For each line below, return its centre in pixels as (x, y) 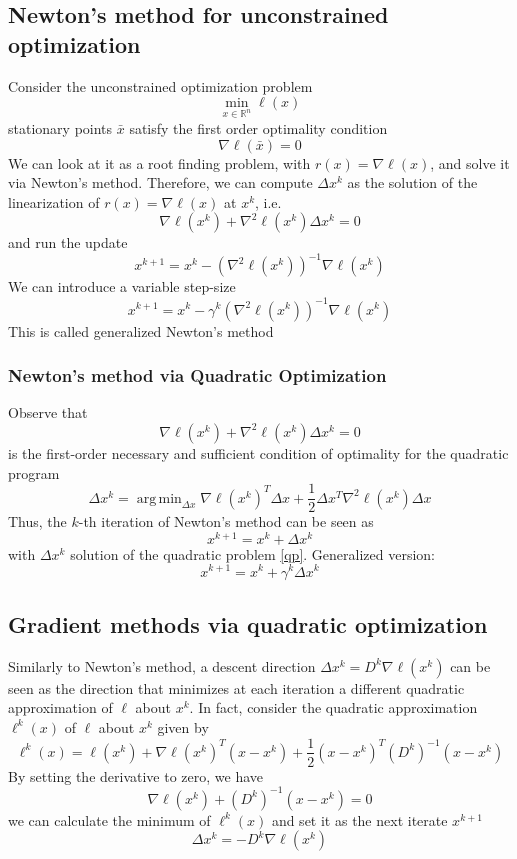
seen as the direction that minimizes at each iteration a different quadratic (236, 687)
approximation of (60, 707)
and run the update (68, 242)
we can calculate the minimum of (109, 819)
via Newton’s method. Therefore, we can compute (160, 182)
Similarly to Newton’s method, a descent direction (162, 665)
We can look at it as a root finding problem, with (159, 162)
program (34, 472)
